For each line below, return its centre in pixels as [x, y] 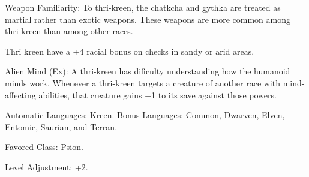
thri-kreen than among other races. [69, 31]
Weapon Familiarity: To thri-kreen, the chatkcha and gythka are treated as [143, 7]
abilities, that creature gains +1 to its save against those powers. [157, 94]
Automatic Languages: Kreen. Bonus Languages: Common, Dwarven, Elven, [145, 115]
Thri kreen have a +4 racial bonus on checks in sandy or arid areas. [130, 51]
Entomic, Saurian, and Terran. [61, 126]
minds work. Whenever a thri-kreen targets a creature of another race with [142, 82]
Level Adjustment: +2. [46, 166]
